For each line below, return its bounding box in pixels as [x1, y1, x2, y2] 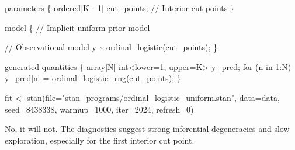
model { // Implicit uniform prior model [5, 21, 150, 33]
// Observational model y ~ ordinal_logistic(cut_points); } [5, 41, 217, 53]
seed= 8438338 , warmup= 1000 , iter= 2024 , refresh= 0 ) [5, 103, 194, 115]
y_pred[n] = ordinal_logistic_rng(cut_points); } [5, 72, 181, 84]
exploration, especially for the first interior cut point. [5, 134, 195, 146]
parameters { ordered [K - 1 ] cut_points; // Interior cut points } [5, 2, 234, 13]
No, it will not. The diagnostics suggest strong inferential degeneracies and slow [5, 123, 290, 135]
